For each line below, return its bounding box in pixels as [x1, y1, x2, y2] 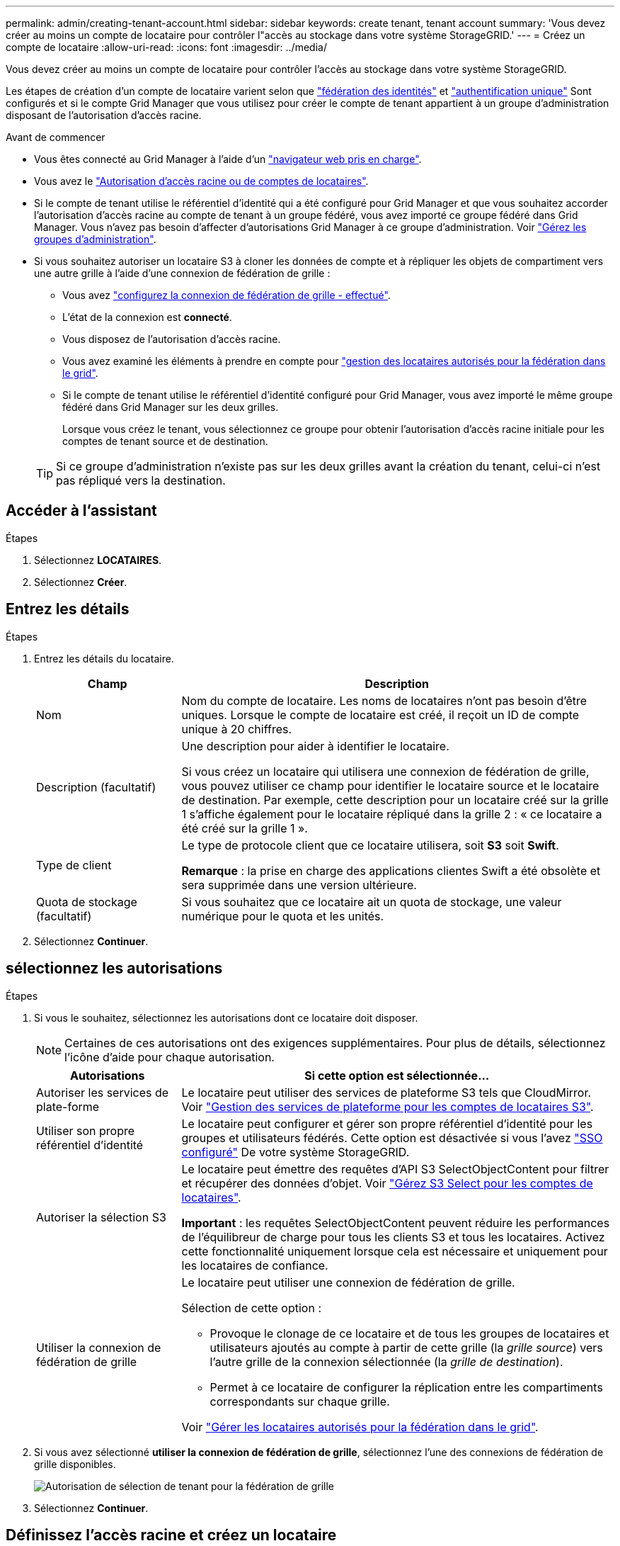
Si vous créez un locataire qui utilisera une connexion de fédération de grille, [181, 764, 590, 779]
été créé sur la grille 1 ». [181, 820, 308, 835]
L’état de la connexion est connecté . [62, 311, 232, 323]
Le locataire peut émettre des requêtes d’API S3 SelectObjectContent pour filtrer [181, 1161, 609, 1176]
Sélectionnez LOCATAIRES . [34, 553, 162, 566]
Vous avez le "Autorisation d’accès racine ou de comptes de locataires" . [34, 175, 369, 187]
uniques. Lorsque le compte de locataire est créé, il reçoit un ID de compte [181, 707, 580, 722]
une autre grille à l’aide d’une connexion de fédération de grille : [34, 267, 331, 279]
